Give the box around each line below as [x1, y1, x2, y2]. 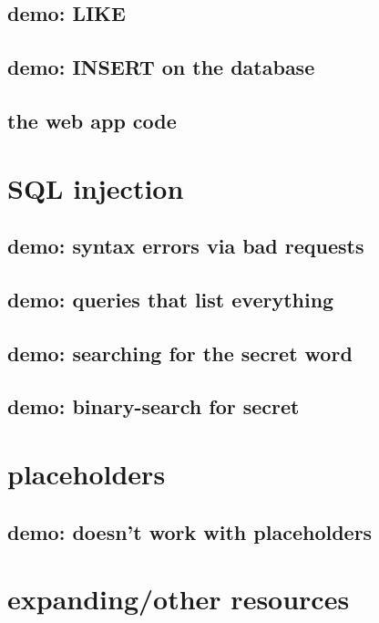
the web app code [7, 106, 177, 134]
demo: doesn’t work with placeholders [7, 517, 373, 545]
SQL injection [7, 169, 184, 206]
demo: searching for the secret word [7, 338, 353, 367]
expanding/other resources [7, 580, 350, 618]
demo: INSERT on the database [7, 53, 315, 81]
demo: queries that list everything [7, 285, 334, 313]
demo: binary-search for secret [7, 392, 300, 421]
